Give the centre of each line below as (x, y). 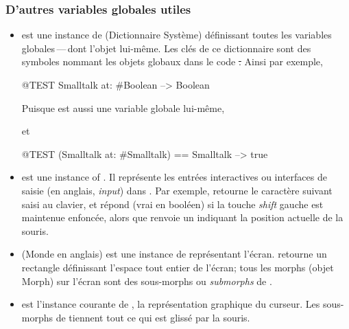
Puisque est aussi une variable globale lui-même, (123, 107)
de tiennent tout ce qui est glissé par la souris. (153, 317)
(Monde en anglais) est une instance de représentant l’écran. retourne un (174, 254)
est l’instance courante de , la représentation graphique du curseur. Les (171, 304)
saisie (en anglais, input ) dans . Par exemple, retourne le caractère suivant (177, 190)
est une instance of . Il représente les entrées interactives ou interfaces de (174, 177)
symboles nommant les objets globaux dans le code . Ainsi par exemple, (172, 61)
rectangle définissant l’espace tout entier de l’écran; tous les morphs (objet (178, 267)
